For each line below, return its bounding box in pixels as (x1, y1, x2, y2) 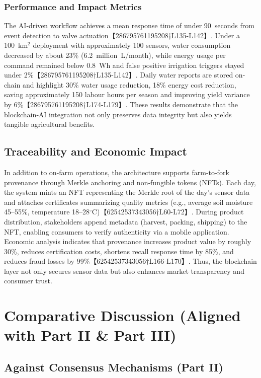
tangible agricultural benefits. (4, 119, 95, 129)
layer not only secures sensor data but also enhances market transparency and (4, 265, 244, 276)
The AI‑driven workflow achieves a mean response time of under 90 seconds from (4, 20, 254, 31)
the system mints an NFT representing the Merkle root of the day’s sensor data (4, 187, 250, 197)
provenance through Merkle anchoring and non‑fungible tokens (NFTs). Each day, (4, 177, 256, 187)
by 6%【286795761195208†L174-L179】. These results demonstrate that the (4, 99, 238, 109)
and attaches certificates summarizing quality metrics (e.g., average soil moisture (4, 196, 253, 207)
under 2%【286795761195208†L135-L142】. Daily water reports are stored (4, 69, 233, 80)
